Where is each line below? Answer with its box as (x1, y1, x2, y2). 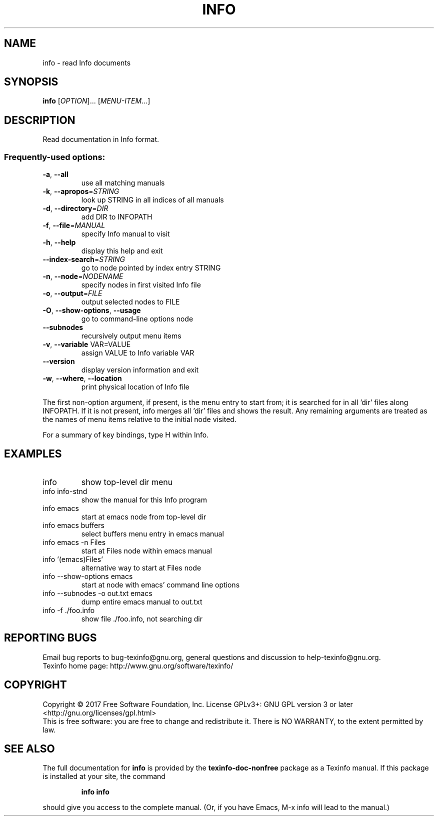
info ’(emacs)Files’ (42, 554, 103, 563)
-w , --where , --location (42, 374, 122, 383)
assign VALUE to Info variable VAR (81, 348, 194, 357)
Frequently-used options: (4, 151, 105, 162)
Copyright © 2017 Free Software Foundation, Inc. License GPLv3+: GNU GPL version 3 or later (42, 699, 353, 708)
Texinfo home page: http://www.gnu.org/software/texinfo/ (42, 661, 233, 670)
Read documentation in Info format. (42, 135, 159, 144)
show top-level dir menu (81, 476, 173, 487)
